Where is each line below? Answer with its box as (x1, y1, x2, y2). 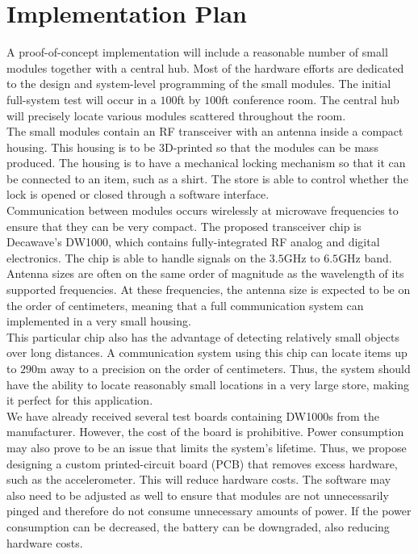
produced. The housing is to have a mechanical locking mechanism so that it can (6, 154, 406, 171)
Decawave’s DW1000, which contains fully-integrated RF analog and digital (6, 233, 380, 250)
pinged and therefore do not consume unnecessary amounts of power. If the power (6, 502, 412, 519)
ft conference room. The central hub (221, 90, 399, 107)
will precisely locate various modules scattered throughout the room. (6, 107, 346, 124)
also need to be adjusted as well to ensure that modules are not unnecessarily (6, 486, 389, 503)
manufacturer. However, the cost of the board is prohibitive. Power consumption (6, 423, 404, 440)
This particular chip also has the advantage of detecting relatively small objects (6, 328, 399, 345)
